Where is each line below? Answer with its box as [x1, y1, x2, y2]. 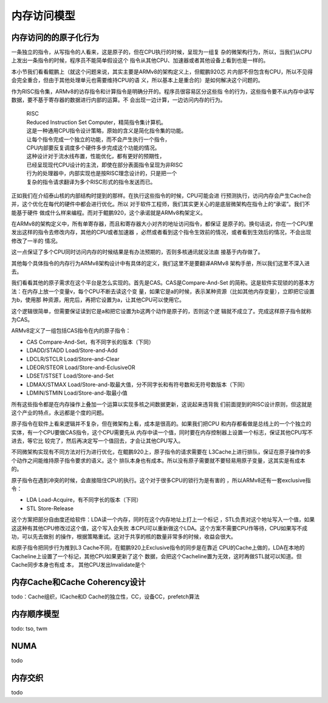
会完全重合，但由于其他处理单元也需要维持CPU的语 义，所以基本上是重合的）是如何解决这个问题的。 [11, 77, 264, 84]
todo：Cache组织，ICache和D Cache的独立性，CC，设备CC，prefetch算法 [11, 593, 200, 600]
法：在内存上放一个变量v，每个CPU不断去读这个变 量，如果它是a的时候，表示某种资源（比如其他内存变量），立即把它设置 [11, 288, 315, 295]
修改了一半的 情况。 [11, 237, 61, 244]
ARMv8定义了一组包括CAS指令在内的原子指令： [11, 327, 131, 334]
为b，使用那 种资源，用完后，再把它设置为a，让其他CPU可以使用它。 [11, 296, 185, 303]
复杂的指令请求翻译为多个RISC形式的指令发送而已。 [26, 178, 156, 185]
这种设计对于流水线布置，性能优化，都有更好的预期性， [26, 153, 165, 160]
